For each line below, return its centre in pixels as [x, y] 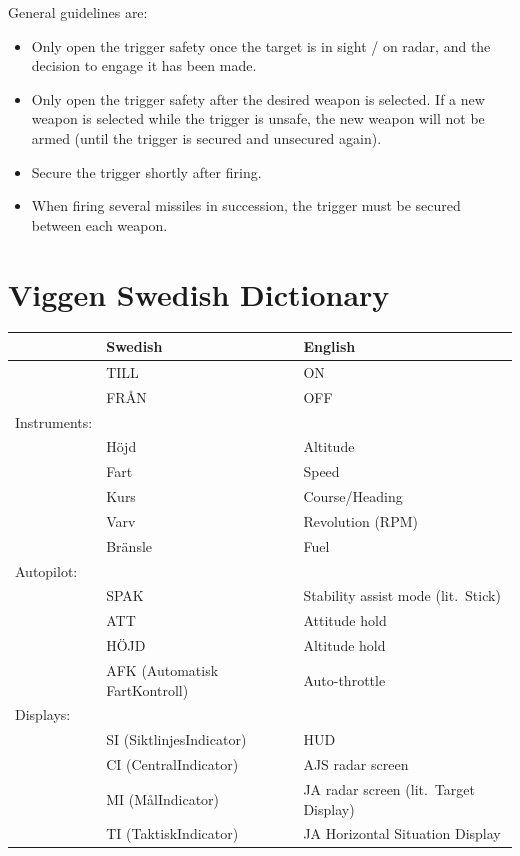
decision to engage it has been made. [144, 65]
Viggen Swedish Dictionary [199, 293]
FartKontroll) [147, 689]
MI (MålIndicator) [163, 798]
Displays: [43, 714]
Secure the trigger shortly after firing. [146, 171]
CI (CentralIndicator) [172, 764]
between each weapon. [99, 224]
